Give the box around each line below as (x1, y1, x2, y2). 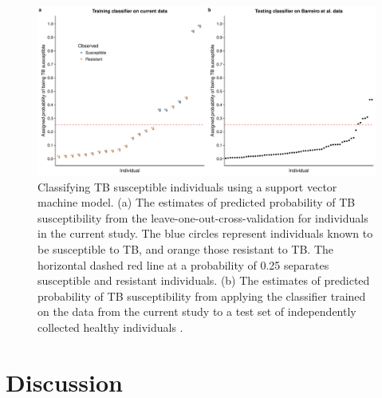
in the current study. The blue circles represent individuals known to (37, 225, 373, 242)
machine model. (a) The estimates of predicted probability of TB (37, 194, 356, 211)
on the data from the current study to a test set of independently (37, 303, 356, 320)
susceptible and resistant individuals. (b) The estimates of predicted (37, 272, 370, 289)
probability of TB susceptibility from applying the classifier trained (37, 287, 366, 304)
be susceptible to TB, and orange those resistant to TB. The (37, 240, 334, 257)
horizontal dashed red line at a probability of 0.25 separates (37, 256, 329, 273)
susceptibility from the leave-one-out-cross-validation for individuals (37, 209, 368, 226)
